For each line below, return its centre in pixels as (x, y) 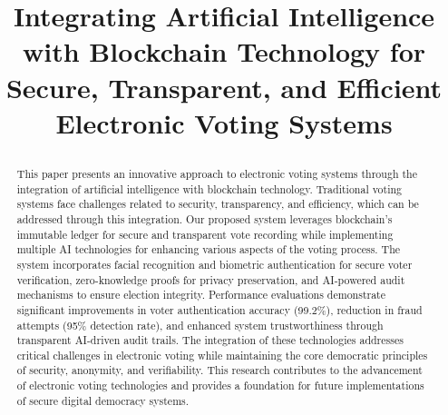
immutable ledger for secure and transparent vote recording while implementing (205, 234)
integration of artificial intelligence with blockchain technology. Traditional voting (209, 188)
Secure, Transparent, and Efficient (224, 87)
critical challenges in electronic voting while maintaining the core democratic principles (222, 355)
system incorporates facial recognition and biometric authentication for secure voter (214, 264)
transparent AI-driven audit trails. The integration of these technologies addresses (210, 340)
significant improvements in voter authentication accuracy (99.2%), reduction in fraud (219, 309)
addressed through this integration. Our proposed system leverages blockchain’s (205, 218)
